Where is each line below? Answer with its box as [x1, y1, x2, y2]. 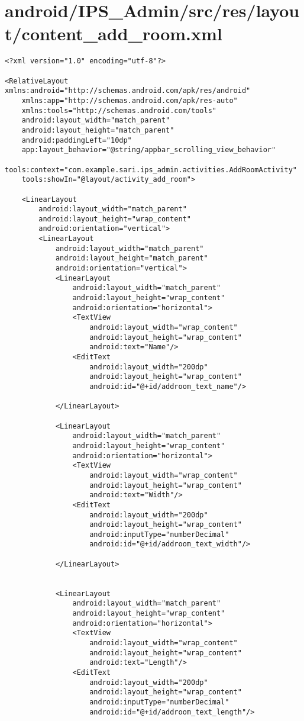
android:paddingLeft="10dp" [21, 136, 132, 144]
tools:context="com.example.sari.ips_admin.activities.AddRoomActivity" [5, 165, 297, 174]
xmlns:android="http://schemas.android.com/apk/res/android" [5, 86, 251, 95]
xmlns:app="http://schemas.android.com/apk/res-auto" [21, 96, 238, 105]
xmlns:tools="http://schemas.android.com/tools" [21, 106, 216, 115]
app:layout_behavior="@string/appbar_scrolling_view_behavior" [21, 146, 276, 154]
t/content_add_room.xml [5, 21, 222, 46]
